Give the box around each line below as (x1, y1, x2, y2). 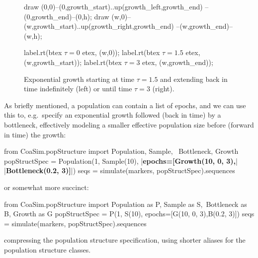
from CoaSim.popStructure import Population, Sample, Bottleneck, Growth (4, 146, 239, 156)
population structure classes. (4, 244, 91, 255)
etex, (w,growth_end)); (142, 57, 213, 67)
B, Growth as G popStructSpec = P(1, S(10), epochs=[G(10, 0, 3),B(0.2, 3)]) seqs (4, 208, 255, 219)
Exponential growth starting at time (24, 73, 135, 84)
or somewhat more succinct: (4, 182, 89, 192)
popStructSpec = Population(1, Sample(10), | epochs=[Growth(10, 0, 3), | (4, 155, 238, 166)
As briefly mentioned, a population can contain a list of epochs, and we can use (4, 100, 246, 110)
